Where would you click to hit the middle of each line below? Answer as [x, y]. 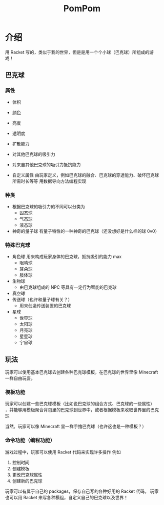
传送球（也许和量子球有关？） [42, 300]
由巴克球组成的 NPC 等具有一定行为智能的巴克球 [68, 287]
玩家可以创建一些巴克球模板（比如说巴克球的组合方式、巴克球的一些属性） [80, 404]
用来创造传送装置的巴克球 [45, 306]
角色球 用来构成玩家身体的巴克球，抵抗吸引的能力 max [67, 257]
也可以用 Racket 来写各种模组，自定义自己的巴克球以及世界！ [67, 497]
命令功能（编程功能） [30, 440]
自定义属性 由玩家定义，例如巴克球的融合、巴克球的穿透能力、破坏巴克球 [85, 175]
